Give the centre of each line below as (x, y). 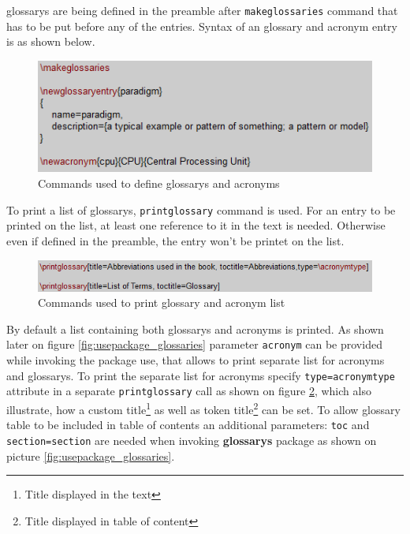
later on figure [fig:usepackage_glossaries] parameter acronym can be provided (194, 344)
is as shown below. (51, 41)
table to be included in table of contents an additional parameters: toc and (188, 425)
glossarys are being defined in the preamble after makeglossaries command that (202, 10)
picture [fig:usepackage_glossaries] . (91, 456)
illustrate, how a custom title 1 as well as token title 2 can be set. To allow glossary (203, 408)
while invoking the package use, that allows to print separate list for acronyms (196, 360)
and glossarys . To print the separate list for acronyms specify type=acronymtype (201, 375)
